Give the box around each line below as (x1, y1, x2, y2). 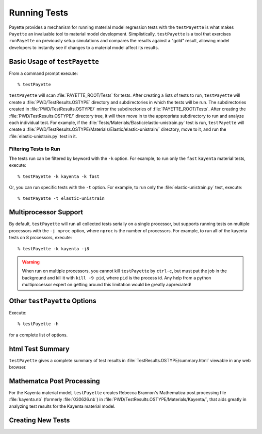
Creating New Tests (9, 416, 70, 424)
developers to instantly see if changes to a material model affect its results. (9, 44, 159, 51)
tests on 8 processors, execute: (9, 235, 72, 241)
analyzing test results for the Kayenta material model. (9, 403, 116, 409)
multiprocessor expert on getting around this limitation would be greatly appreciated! (22, 282, 192, 288)
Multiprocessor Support (9, 208, 83, 216)
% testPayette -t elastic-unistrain (17, 196, 105, 201)
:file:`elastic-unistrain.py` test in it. (9, 133, 77, 139)
